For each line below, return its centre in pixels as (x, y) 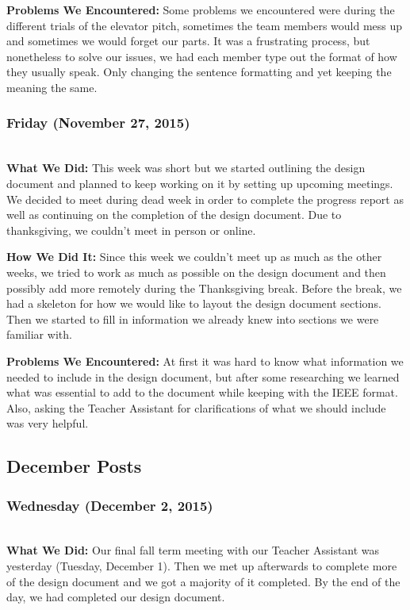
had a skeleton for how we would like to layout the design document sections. (194, 303)
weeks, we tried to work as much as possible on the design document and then (196, 272)
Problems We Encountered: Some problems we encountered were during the (201, 10)
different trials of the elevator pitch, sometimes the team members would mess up (205, 25)
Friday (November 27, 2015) (98, 123)
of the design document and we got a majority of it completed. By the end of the (203, 581)
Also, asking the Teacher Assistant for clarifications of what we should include (196, 407)
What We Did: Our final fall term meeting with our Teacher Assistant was (193, 550)
